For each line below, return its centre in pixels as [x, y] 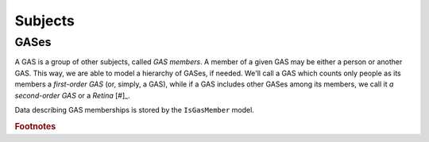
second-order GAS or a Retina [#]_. [72, 95]
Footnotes [35, 126]
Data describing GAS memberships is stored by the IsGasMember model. [134, 109]
